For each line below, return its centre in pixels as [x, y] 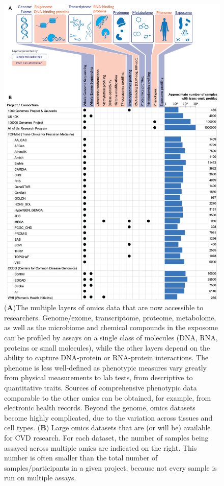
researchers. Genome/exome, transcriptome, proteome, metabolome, [110, 317]
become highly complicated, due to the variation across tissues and [108, 417]
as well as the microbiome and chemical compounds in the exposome [111, 327]
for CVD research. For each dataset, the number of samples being [106, 437]
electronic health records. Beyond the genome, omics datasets [100, 408]
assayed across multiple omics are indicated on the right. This [101, 447]
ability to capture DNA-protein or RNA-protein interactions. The [106, 357]
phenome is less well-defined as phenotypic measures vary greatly [105, 367]
